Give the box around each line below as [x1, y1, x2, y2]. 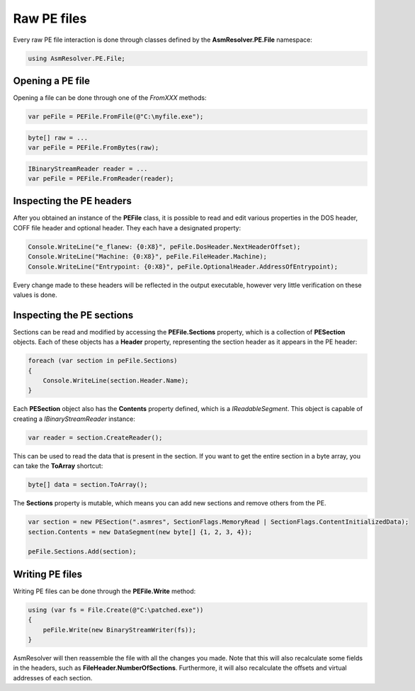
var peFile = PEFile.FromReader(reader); [28, 174, 174, 182]
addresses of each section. [13, 673, 93, 682]
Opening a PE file [13, 74, 90, 86]
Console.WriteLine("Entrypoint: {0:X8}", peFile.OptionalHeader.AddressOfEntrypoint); [28, 262, 339, 271]
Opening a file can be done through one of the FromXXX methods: [13, 94, 207, 102]
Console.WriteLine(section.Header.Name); [42, 376, 189, 385]
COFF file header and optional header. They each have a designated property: [13, 223, 241, 232]
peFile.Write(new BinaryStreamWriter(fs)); [42, 626, 196, 634]
